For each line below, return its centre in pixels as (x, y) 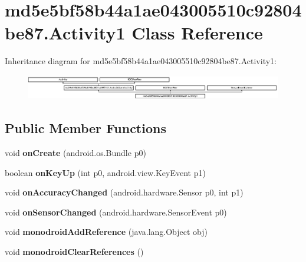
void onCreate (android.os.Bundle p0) (75, 153)
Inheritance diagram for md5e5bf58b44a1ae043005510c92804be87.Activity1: (141, 61)
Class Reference (197, 33)
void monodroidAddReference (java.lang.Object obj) (106, 232)
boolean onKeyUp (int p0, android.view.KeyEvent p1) (105, 172)
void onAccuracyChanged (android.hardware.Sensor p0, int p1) (124, 192)
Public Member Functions (85, 128)
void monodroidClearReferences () (74, 251)
